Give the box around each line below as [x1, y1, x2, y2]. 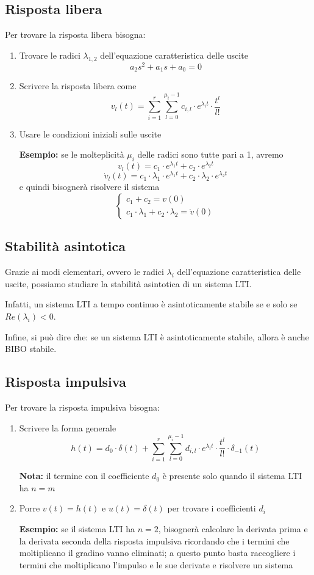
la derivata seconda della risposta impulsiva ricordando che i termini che [19, 534, 290, 547]
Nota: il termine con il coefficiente [19, 469, 149, 482]
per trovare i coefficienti [167, 502, 256, 515]
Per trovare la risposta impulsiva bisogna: [5, 400, 160, 413]
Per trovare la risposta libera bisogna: [5, 28, 146, 41]
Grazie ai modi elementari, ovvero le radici [5, 265, 164, 278]
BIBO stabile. [5, 342, 57, 355]
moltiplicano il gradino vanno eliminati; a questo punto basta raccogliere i [19, 546, 296, 559]
